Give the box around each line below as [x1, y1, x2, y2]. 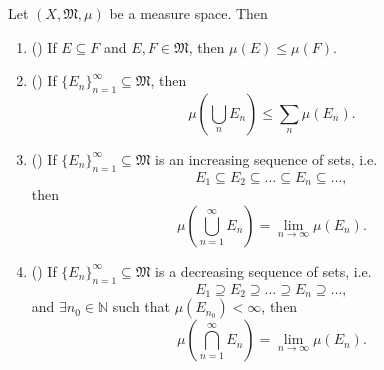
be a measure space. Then [109, 3, 268, 23]
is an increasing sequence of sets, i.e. [155, 148, 378, 169]
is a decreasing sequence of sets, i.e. [155, 260, 372, 281]
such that [112, 296, 171, 317]
